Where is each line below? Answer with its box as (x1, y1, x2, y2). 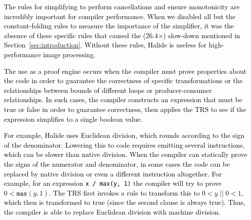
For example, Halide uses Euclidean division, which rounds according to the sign (4, 130, 245, 140)
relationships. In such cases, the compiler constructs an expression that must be (4, 94, 243, 105)
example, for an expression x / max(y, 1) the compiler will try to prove (4, 178, 222, 188)
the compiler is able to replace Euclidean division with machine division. (4, 206, 221, 217)
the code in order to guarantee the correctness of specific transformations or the (4, 75, 243, 86)
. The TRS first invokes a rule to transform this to (49, 187, 200, 198)
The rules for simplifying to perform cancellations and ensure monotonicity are (4, 1, 240, 11)
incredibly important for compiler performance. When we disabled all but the (4, 11, 236, 21)
